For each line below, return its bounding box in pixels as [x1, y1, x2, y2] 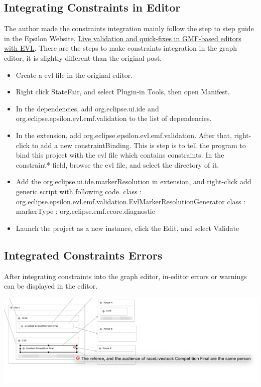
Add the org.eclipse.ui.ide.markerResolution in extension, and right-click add [16, 176, 251, 187]
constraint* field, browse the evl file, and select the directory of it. [16, 159, 219, 170]
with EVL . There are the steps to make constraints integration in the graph [4, 43, 237, 53]
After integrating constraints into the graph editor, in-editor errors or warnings [4, 271, 247, 281]
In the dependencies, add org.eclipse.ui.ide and [16, 103, 159, 113]
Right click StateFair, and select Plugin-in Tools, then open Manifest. [16, 86, 230, 97]
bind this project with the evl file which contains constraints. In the [16, 150, 224, 160]
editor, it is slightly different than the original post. [4, 52, 162, 63]
